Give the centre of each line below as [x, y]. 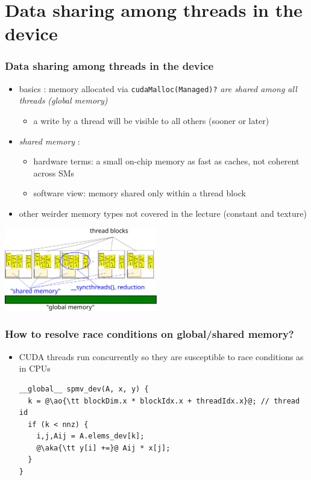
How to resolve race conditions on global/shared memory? [149, 334]
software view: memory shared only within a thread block [140, 193]
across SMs [54, 173]
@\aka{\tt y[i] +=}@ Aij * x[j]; [103, 448]
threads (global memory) [63, 100]
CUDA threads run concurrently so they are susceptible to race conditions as [161, 356]
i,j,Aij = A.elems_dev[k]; [90, 436]
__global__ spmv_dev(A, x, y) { [84, 389]
